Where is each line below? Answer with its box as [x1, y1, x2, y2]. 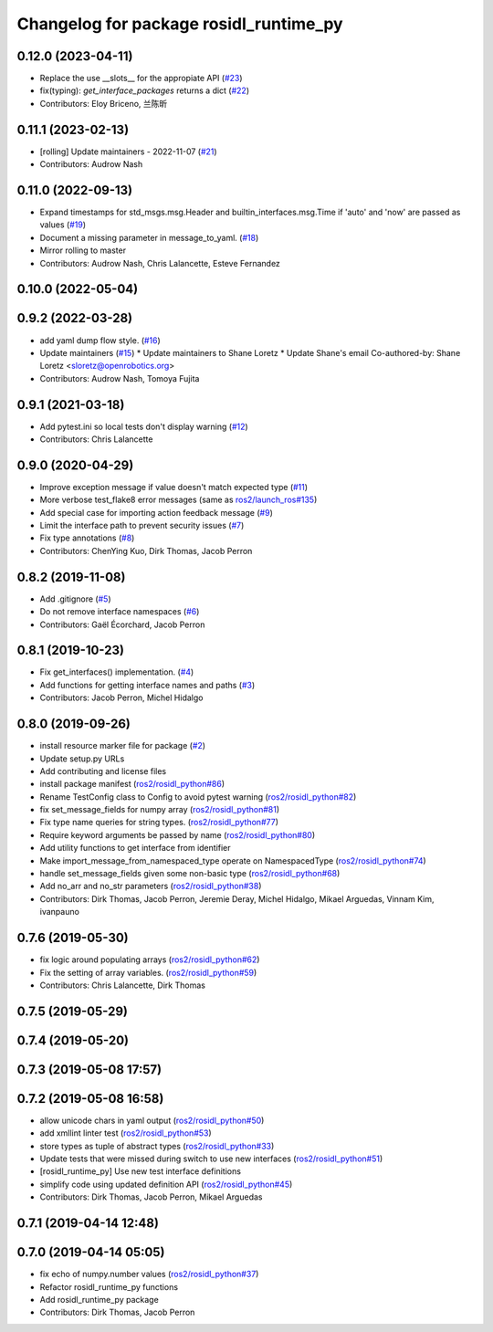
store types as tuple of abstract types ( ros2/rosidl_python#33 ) [39, 1140, 275, 1151]
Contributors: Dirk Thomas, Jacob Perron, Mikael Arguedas [39, 1191, 263, 1202]
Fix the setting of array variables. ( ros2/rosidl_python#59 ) [39, 967, 257, 978]
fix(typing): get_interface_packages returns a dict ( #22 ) [39, 85, 250, 96]
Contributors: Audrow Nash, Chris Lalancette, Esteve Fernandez [39, 257, 280, 268]
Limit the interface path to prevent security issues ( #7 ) [39, 520, 245, 531]
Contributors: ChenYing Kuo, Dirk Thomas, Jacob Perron [39, 545, 253, 556]
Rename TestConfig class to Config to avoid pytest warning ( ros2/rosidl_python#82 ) [39, 791, 357, 802]
